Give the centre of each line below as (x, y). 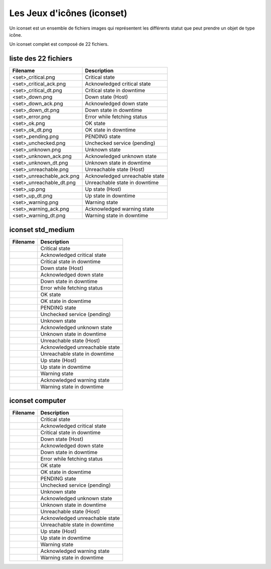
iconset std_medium (42, 230)
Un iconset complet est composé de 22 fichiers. (59, 44)
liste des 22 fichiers (41, 58)
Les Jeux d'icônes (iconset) (68, 13)
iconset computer (38, 401)
